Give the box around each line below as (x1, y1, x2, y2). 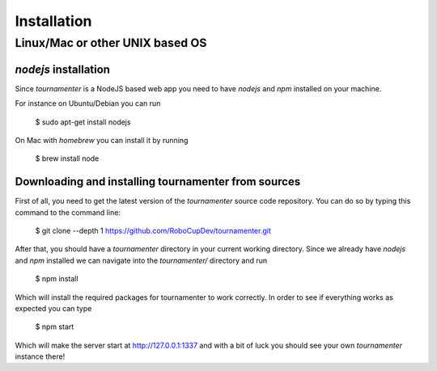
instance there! (15, 352, 66, 361)
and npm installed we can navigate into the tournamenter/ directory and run (15, 255, 268, 265)
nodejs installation (15, 62, 111, 76)
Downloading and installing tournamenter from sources (15, 175, 301, 189)
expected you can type (15, 303, 92, 313)
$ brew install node (35, 154, 100, 163)
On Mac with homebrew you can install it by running (15, 135, 189, 145)
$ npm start (35, 322, 74, 331)
